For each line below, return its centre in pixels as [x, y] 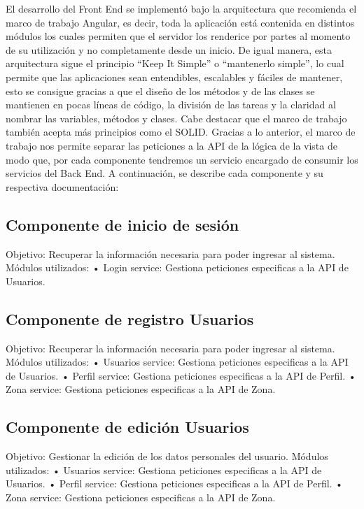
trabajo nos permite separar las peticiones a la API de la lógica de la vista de [171, 145]
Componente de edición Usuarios [127, 427]
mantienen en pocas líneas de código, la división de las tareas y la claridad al [171, 105]
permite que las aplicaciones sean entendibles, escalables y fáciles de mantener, [174, 77]
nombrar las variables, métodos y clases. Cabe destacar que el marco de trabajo [176, 118]
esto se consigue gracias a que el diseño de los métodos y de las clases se [160, 91]
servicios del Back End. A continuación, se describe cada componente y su [164, 173]
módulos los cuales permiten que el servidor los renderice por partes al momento [178, 36]
